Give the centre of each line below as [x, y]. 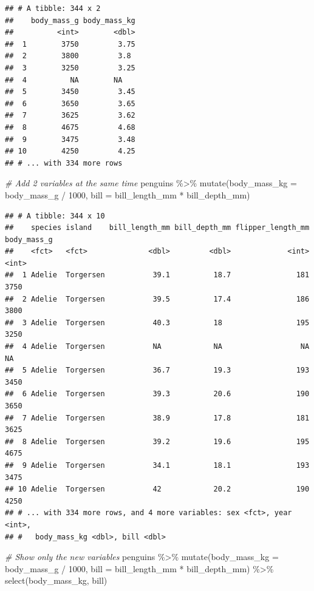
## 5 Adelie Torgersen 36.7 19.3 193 [157, 370]
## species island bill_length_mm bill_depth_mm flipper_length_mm [157, 228]
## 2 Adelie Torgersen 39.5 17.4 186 [157, 299]
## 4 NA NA [64, 80]
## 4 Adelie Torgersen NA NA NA [157, 347]
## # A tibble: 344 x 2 [53, 8]
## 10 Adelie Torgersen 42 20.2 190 [157, 489]
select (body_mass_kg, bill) [56, 580]
